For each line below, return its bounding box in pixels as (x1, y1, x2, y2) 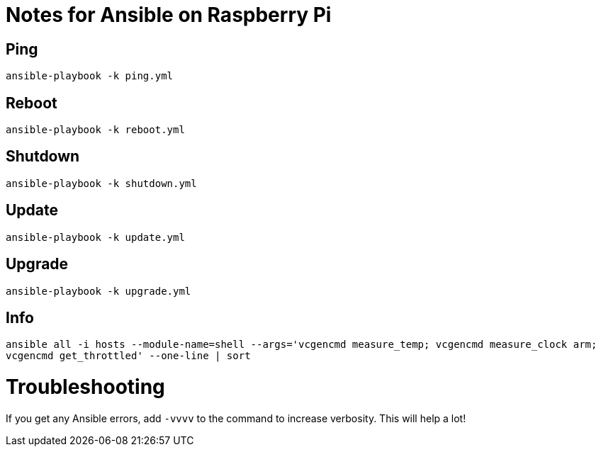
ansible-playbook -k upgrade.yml (6, 285, 191, 297)
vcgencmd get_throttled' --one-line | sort (6, 350, 251, 362)
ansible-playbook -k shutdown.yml (6, 177, 197, 189)
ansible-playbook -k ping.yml (6, 70, 174, 82)
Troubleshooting (6, 375, 165, 400)
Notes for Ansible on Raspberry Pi (6, 3, 332, 27)
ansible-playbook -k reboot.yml (6, 124, 185, 136)
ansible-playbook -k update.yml (6, 231, 185, 243)
